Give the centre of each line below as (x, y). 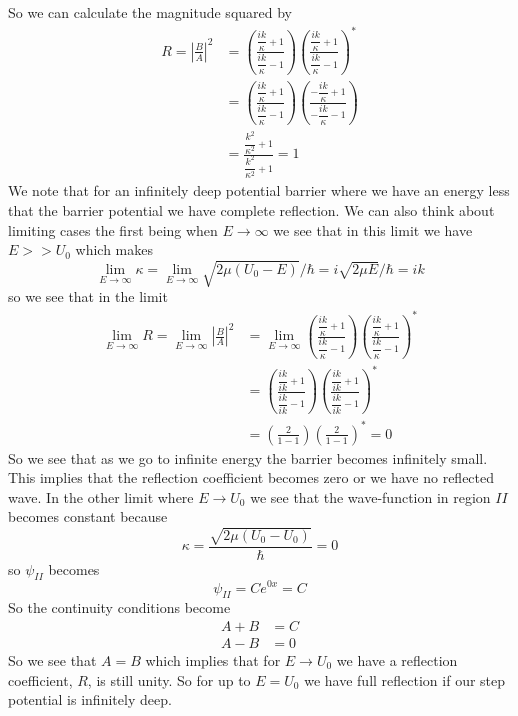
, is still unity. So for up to (169, 679)
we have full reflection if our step (405, 679)
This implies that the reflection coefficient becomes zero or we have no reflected (251, 477)
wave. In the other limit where (101, 496)
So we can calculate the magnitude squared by (150, 12)
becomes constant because (88, 516)
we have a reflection (397, 659)
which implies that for (213, 659)
